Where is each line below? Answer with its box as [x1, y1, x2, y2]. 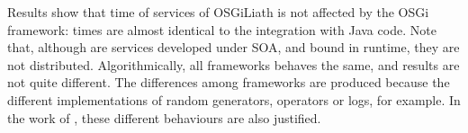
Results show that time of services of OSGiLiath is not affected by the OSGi [7, 3, 429, 21]
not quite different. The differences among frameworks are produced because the [7, 73, 450, 92]
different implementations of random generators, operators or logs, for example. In [7, 90, 461, 109]
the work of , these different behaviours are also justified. [7, 108, 321, 127]
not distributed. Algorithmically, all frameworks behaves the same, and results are [7, 55, 460, 74]
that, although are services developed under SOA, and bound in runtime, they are [7, 38, 460, 57]
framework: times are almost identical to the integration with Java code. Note [7, 20, 436, 39]
